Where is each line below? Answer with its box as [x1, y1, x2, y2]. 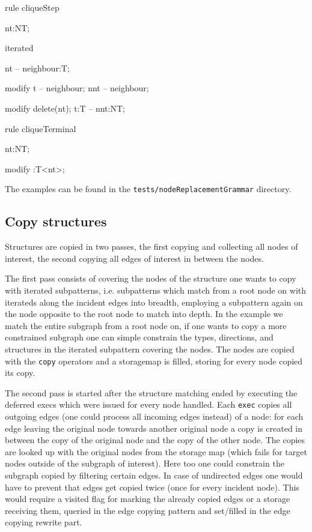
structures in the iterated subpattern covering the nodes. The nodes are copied [5, 342, 295, 355]
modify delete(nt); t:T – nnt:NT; [5, 101, 125, 114]
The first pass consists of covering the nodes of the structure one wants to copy [5, 272, 296, 285]
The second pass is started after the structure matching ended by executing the [5, 386, 298, 399]
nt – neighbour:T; [5, 61, 70, 74]
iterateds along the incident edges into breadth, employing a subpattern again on [5, 295, 303, 308]
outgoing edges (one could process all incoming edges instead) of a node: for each [5, 410, 304, 423]
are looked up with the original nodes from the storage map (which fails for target [5, 445, 307, 458]
